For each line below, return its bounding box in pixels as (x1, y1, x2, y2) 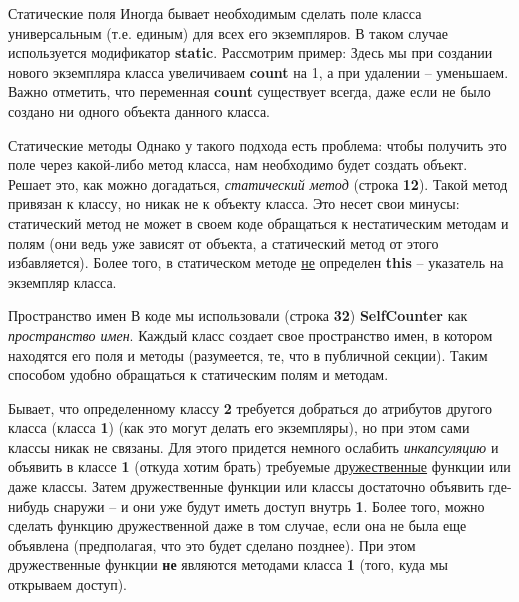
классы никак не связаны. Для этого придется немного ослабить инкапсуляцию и (8, 436, 499, 457)
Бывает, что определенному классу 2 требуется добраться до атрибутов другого (8, 397, 493, 418)
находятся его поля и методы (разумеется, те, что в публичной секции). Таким (8, 344, 488, 365)
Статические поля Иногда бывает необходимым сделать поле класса (8, 3, 422, 23)
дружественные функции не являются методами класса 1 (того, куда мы (8, 554, 448, 575)
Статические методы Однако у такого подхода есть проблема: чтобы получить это (8, 134, 507, 155)
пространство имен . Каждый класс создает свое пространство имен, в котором (8, 324, 493, 345)
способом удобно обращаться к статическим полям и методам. (8, 364, 389, 385)
